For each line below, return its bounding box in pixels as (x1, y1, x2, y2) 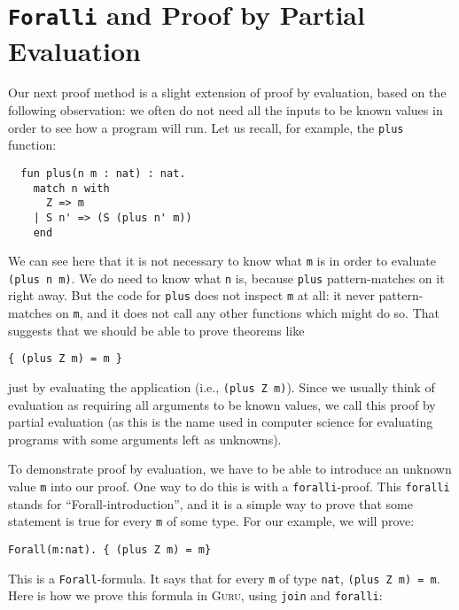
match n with (33, 181, 110, 195)
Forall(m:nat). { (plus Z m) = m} (8, 543, 212, 556)
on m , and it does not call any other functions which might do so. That (56, 304, 440, 322)
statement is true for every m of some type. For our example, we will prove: (8, 512, 415, 530)
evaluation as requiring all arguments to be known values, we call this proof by (8, 395, 436, 413)
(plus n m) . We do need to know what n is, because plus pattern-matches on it (8, 268, 445, 287)
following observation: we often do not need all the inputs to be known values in (8, 101, 443, 120)
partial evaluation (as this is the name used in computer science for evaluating (8, 413, 433, 431)
